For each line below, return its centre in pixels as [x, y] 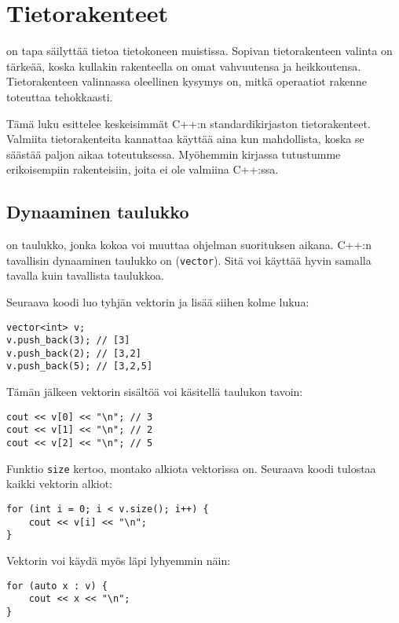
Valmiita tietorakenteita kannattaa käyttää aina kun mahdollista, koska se [185, 139]
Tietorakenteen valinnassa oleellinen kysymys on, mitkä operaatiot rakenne [187, 81]
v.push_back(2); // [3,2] [74, 353]
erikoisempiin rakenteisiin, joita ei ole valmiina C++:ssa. [143, 169]
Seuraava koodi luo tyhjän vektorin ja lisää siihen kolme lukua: [158, 301]
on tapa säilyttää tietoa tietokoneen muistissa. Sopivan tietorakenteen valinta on [199, 51]
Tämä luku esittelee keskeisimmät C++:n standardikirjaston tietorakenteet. [189, 123]
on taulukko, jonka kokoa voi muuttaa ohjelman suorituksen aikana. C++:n [189, 245]
